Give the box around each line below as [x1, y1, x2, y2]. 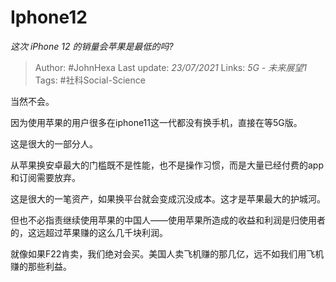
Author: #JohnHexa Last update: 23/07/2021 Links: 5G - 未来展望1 [34, 61, 307, 73]
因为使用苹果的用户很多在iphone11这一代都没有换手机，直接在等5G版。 [10, 116, 303, 128]
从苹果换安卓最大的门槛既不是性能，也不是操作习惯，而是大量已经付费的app [10, 159, 325, 171]
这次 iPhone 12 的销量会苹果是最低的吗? [10, 40, 174, 52]
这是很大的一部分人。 [10, 137, 98, 150]
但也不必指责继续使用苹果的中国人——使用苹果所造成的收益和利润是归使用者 [10, 214, 326, 226]
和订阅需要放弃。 [10, 171, 81, 183]
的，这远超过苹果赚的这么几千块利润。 [10, 226, 168, 238]
